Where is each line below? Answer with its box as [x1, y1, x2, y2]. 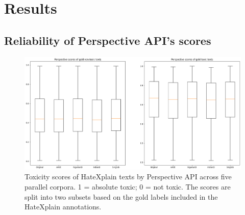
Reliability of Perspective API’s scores [4, 32, 211, 48]
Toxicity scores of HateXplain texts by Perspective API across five [24, 171, 232, 182]
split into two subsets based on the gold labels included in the [24, 191, 218, 202]
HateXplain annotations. [24, 201, 102, 212]
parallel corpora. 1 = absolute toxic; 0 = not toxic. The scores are [24, 181, 231, 192]
